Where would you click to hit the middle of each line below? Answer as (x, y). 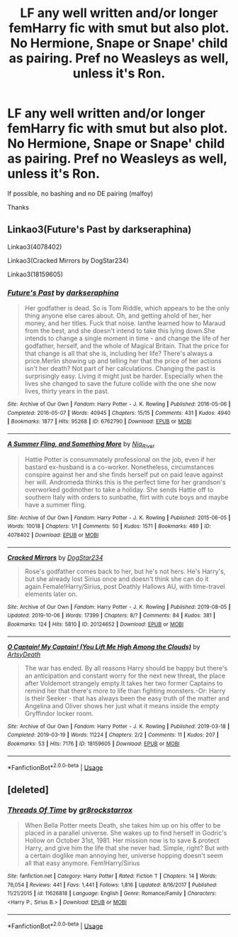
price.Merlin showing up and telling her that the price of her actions (123, 361)
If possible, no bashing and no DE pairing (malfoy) (80, 193)
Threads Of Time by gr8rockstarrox (70, 810)
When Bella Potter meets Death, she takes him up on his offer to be (123, 825)
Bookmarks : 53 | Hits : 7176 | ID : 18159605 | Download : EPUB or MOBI (93, 744)
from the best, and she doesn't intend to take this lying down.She (120, 331)
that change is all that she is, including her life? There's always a (119, 354)
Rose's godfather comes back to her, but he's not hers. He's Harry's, (125, 571)
